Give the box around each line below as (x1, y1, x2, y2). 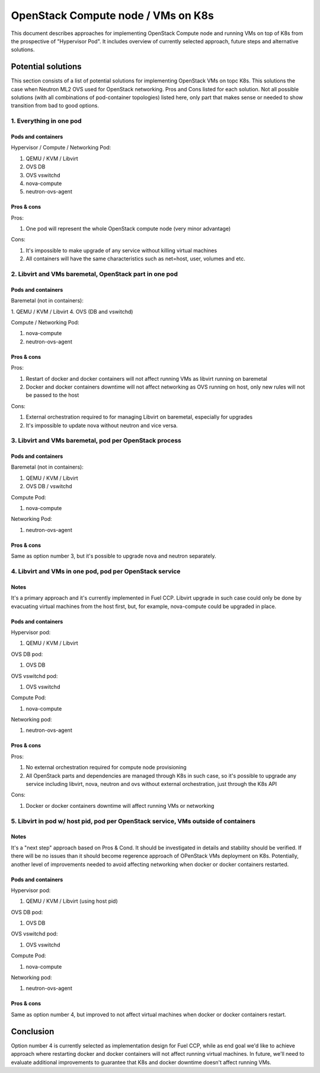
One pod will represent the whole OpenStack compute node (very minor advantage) (25, 225, 231, 233)
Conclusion (11, 1026, 55, 1036)
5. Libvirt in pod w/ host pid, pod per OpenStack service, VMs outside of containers (11, 817, 256, 825)
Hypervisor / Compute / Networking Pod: (11, 144, 111, 151)
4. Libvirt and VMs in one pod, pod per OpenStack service (11, 567, 181, 575)
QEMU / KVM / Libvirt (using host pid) (25, 897, 118, 905)
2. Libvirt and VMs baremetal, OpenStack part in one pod (11, 270, 178, 278)
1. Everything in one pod (11, 117, 82, 125)
